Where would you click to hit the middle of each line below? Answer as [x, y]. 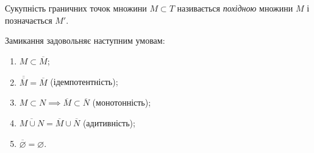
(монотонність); [122, 102]
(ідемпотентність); [84, 82]
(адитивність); [109, 123]
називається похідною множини [235, 8]
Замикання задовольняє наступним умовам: [85, 40]
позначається [29, 20]
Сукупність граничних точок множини [76, 8]
